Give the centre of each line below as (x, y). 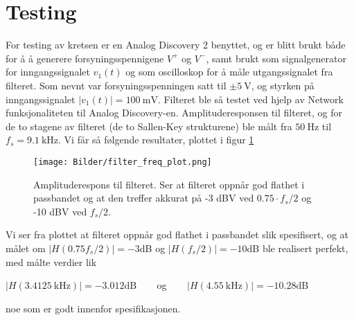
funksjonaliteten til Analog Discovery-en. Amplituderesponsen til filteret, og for (174, 113)
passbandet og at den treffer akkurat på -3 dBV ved (144, 198)
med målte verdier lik (51, 261)
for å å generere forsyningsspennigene (85, 58)
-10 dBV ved (60, 211)
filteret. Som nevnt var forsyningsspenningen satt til (116, 85)
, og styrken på (283, 85)
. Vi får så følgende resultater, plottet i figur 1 (156, 140)
